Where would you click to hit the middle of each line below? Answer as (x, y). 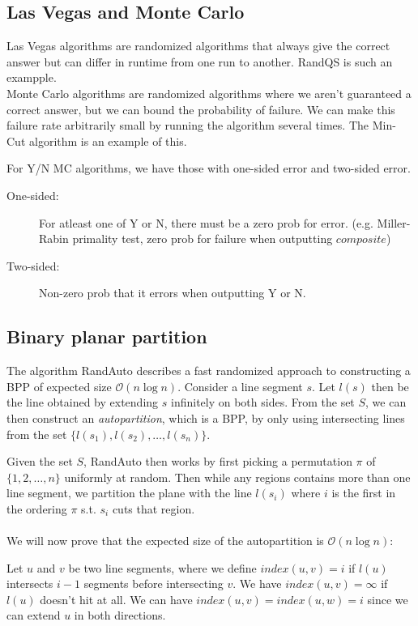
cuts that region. (154, 508)
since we (388, 599)
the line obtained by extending (83, 402)
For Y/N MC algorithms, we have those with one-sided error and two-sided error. (209, 168)
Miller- (394, 222)
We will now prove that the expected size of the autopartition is (165, 541)
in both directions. (120, 615)
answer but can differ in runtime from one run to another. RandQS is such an (200, 61)
